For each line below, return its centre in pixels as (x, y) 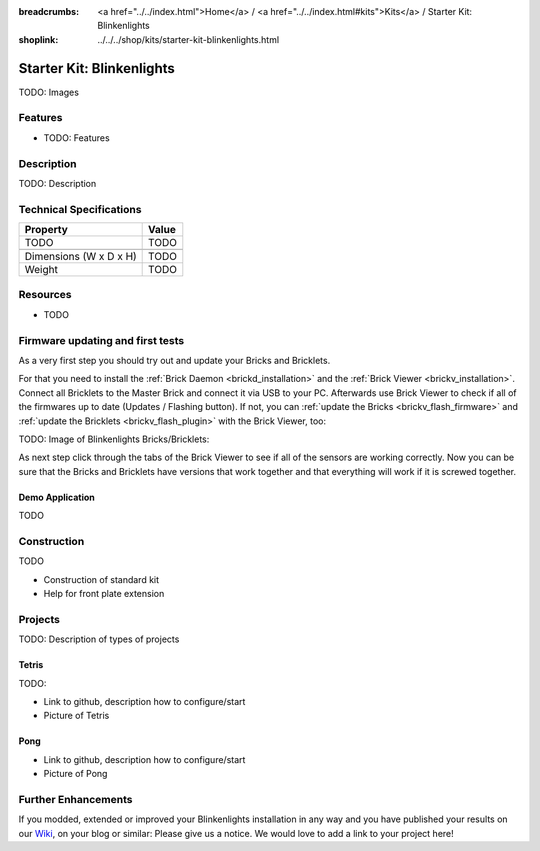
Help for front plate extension (104, 594)
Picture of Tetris (76, 716)
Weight (41, 270)
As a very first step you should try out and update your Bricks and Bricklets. (174, 360)
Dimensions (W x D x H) (80, 257)
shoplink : (38, 39)
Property (46, 230)
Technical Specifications (80, 209)
